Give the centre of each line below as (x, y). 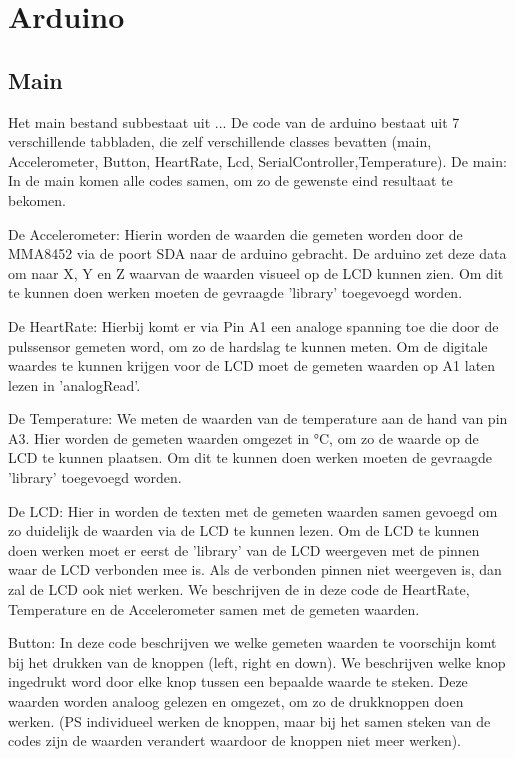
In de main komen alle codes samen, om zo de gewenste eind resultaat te (230, 180)
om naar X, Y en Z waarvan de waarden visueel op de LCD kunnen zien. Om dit (256, 272)
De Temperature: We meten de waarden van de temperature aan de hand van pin (258, 418)
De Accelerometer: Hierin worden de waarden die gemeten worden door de (235, 233)
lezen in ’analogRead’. (74, 384)
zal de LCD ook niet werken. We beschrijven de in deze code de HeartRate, (239, 589)
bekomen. (37, 199)
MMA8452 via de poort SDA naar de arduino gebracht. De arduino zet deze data (257, 253)
